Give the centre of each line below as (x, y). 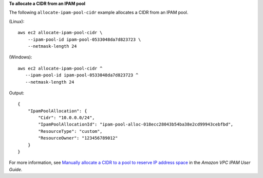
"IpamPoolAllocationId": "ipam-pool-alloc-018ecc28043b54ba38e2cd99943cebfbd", (136, 125)
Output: (17, 93)
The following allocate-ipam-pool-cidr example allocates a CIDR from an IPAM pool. (99, 13)
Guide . (16, 169)
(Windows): (21, 57)
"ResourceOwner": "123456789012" (78, 138)
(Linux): (17, 21)
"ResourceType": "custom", (70, 131)
